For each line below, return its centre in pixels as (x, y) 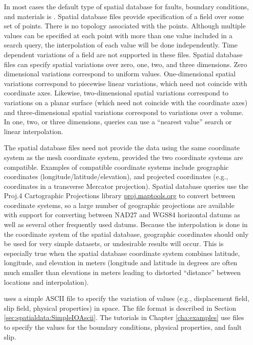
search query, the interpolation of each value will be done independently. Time (121, 45)
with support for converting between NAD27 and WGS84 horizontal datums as (122, 215)
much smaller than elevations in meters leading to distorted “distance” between (122, 272)
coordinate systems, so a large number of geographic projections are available (119, 205)
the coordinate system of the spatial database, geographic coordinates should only (126, 234)
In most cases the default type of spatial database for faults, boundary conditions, (126, 6)
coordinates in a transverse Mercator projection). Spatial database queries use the (126, 186)
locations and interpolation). (46, 282)
